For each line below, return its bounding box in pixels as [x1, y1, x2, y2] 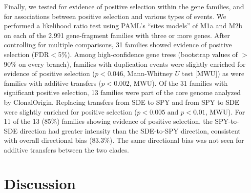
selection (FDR [4, 49, 49, 59]
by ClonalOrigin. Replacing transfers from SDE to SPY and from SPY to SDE [4, 96, 240, 107]
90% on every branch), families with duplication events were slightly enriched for [4, 58, 246, 69]
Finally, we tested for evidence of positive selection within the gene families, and [4, 1, 244, 11]
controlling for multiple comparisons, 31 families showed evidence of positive [4, 39, 232, 50]
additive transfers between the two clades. [4, 144, 129, 154]
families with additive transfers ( [4, 77, 102, 88]
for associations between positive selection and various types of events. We [4, 11, 226, 21]
